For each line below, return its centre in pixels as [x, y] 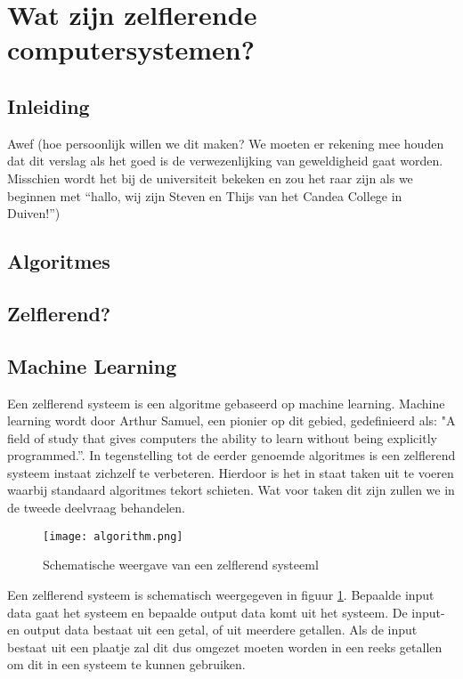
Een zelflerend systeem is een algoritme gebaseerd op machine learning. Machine [226, 403]
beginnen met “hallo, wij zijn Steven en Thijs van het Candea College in [205, 195]
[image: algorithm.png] [113, 536]
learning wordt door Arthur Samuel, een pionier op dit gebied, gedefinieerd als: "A [231, 420]
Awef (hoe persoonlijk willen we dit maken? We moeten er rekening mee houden [226, 143]
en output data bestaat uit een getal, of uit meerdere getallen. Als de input [212, 630]
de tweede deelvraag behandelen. [96, 508]
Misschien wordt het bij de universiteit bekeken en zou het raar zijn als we [210, 178]
